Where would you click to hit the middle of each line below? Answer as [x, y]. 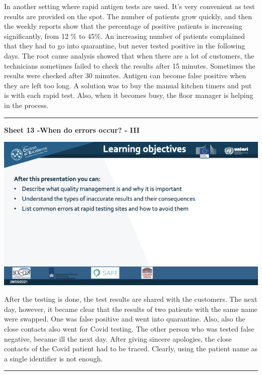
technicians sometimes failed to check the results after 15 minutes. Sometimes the [130, 65]
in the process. [26, 105]
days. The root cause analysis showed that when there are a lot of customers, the [129, 55]
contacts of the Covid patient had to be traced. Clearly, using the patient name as [131, 349]
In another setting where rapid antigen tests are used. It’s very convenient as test [129, 6]
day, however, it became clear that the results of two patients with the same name [131, 309]
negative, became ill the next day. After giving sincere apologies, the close [118, 338]
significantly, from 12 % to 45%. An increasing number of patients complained [124, 36]
